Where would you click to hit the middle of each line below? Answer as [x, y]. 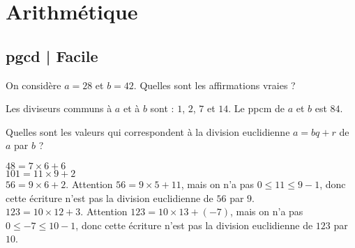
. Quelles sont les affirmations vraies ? [214, 85]
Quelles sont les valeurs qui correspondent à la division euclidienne [148, 131]
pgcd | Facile [52, 55]
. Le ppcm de [256, 108]
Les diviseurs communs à [59, 108]
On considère [33, 85]
